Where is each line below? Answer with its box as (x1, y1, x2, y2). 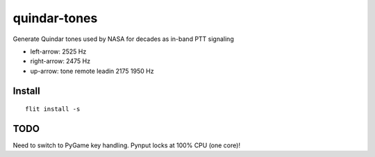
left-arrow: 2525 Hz (30, 47, 87, 56)
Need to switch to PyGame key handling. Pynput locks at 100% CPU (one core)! (12, 141, 241, 149)
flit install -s (25, 105, 81, 113)
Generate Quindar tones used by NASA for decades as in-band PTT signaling (12, 35, 234, 43)
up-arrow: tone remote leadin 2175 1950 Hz (30, 67, 154, 75)
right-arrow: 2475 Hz (30, 57, 90, 65)
